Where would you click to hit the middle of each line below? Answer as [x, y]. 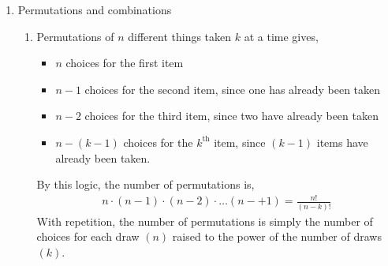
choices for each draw [88, 236]
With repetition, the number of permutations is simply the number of [205, 221]
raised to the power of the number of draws [277, 236]
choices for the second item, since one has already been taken [233, 89]
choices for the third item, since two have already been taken [231, 116]
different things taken [180, 36]
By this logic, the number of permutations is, [145, 184]
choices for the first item [125, 63]
